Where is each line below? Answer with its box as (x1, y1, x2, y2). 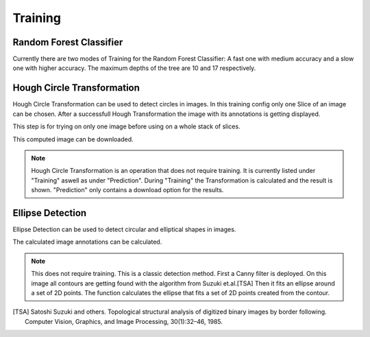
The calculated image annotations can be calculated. (12, 237, 162, 246)
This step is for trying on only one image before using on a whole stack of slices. (12, 122, 241, 130)
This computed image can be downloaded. (12, 135, 134, 143)
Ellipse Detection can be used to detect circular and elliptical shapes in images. (12, 225, 236, 233)
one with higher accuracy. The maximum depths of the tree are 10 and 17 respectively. (12, 64, 256, 72)
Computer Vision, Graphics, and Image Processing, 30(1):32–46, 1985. (25, 317, 223, 325)
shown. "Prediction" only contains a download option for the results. (31, 186, 224, 194)
